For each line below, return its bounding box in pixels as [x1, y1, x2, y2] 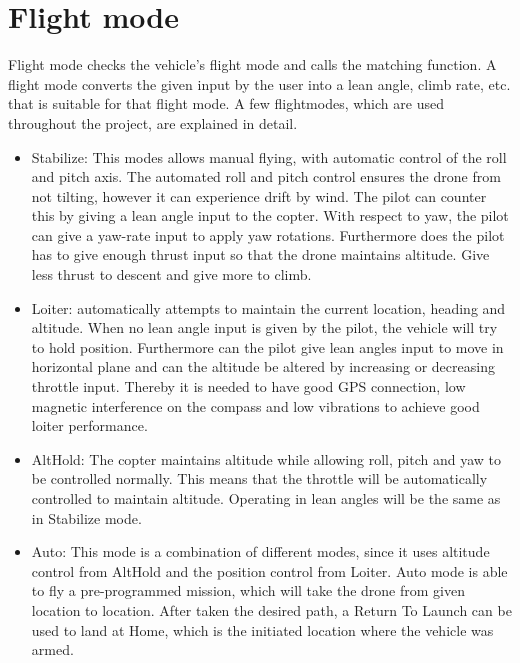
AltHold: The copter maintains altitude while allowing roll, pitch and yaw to [31, 448, 501, 469]
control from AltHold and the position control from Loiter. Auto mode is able [31, 560, 508, 581]
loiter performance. [31, 415, 148, 436]
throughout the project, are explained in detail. [8, 112, 298, 133]
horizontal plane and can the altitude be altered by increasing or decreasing [31, 356, 495, 377]
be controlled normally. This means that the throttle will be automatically [31, 468, 488, 489]
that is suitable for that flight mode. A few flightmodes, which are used [8, 93, 444, 114]
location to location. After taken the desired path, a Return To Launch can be [31, 599, 512, 620]
